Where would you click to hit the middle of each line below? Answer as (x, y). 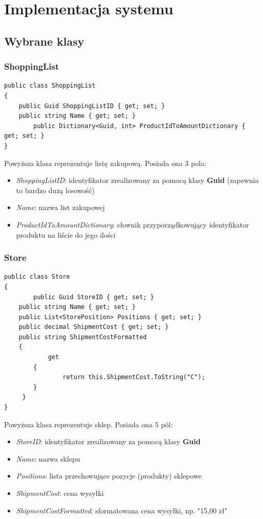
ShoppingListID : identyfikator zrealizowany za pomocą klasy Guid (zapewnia (137, 180)
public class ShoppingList (50, 86)
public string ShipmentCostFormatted (83, 337)
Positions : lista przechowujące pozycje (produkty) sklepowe (109, 476)
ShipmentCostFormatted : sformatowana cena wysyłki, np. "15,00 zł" (122, 510)
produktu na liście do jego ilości (66, 234)
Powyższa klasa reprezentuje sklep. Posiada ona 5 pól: (89, 424)
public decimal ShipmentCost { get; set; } (94, 327)
